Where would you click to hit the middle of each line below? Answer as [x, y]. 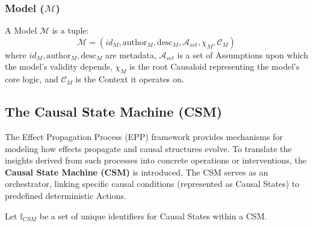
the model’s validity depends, [59, 66]
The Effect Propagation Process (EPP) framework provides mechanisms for [144, 136]
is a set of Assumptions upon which [243, 54]
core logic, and [32, 79]
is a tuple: [70, 30]
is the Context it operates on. [130, 79]
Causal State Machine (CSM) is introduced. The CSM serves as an [137, 172]
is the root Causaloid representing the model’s [215, 66]
